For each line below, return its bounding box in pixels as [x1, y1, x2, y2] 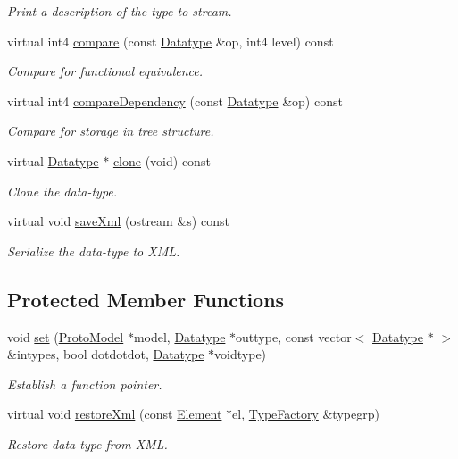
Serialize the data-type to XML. [7, 241, 180, 260]
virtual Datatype [7, 151, 99, 170]
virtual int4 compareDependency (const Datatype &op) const [7, 91, 343, 110]
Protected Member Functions [7, 285, 285, 313]
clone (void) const [112, 151, 211, 170]
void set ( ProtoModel [7, 327, 124, 346]
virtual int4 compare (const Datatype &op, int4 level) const [7, 31, 334, 50]
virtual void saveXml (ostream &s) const [7, 212, 229, 230]
